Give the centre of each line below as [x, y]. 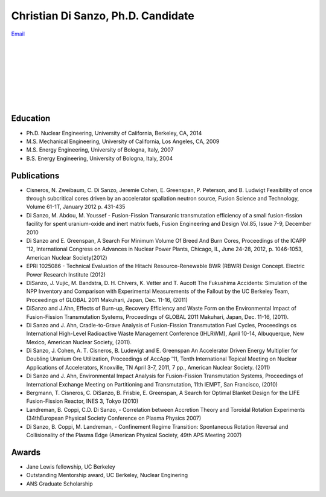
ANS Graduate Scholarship [59, 484]
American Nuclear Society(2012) [67, 257]
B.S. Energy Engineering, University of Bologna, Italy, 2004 [100, 158]
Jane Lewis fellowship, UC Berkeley [71, 467]
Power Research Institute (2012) [66, 274]
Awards [26, 452]
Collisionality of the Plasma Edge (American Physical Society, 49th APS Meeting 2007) [134, 435]
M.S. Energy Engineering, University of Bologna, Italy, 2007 [100, 150]
